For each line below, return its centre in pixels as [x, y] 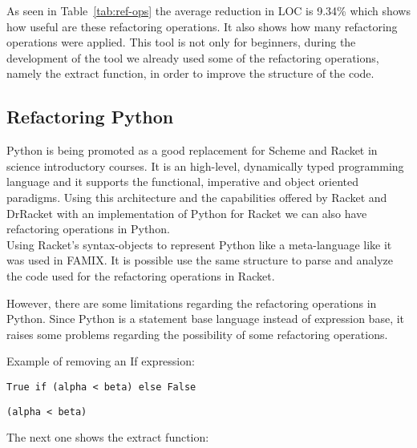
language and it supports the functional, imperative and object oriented [182, 182]
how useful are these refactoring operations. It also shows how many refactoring [202, 26]
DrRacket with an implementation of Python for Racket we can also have [187, 213]
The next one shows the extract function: [108, 437]
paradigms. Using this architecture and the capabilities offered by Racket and [197, 197]
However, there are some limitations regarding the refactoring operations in [192, 303]
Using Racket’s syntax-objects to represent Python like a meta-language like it [199, 244]
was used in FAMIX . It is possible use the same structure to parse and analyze [200, 260]
